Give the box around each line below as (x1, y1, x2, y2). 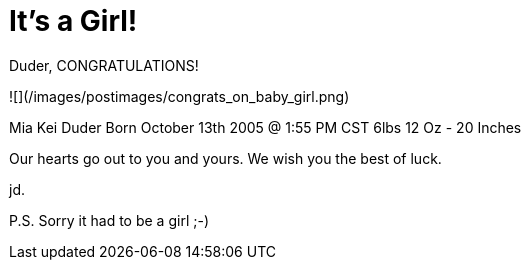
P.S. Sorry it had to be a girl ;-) (9, 211, 209, 229)
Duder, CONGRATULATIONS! (9, 56, 199, 74)
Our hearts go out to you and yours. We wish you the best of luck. (9, 149, 442, 167)
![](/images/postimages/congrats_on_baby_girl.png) (9, 87, 350, 105)
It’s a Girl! (9, 4, 138, 38)
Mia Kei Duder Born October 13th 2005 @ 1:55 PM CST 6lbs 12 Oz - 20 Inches (9, 118, 522, 136)
